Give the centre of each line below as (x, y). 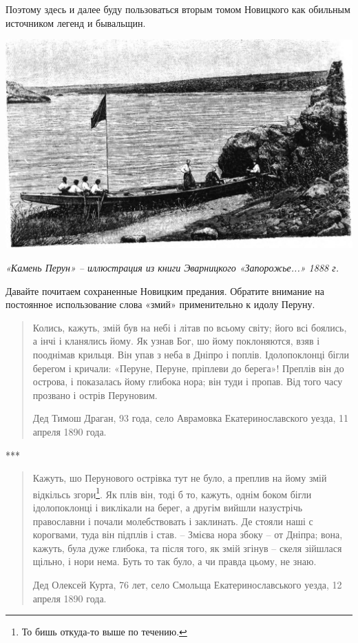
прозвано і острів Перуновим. (95, 395)
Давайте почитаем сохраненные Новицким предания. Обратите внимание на (165, 290)
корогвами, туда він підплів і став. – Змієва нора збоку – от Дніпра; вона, (188, 534)
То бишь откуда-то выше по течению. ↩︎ (104, 632)
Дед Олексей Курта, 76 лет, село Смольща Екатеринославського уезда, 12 (187, 584)
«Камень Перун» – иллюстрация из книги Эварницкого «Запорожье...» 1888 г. (172, 267)
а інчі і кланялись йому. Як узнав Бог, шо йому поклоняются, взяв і (176, 341)
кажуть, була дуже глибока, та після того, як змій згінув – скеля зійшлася (187, 548)
